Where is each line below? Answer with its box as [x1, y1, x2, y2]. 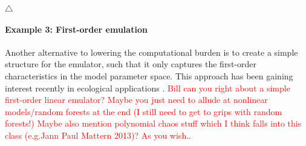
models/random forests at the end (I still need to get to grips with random [5, 105, 282, 118]
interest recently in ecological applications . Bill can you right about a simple [5, 81, 290, 94]
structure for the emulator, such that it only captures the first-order [5, 58, 256, 70]
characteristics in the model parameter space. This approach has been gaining [5, 69, 293, 82]
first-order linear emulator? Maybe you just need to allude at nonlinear [5, 93, 268, 106]
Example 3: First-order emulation [5, 22, 148, 35]
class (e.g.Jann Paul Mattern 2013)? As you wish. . [5, 128, 191, 141]
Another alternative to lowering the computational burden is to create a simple [5, 45, 298, 58]
